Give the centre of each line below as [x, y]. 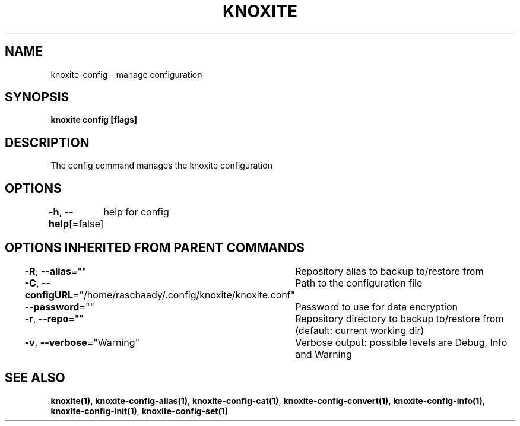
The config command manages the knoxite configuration [161, 166]
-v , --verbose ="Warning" [82, 342]
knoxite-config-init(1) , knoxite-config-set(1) [139, 411]
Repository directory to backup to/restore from [399, 318]
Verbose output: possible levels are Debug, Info [401, 342]
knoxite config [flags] [94, 120]
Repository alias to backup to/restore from [389, 271]
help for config [136, 212]
